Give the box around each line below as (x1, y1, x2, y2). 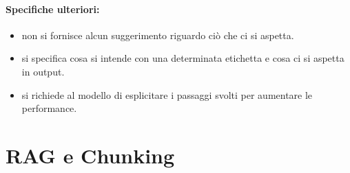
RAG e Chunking (6, 141, 175, 169)
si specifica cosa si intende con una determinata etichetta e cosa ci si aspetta (21, 51, 344, 65)
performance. (21, 101, 77, 115)
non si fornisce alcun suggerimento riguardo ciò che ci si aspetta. (21, 27, 294, 42)
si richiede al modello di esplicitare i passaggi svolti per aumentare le (21, 87, 313, 102)
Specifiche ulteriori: (6, 1, 100, 16)
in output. (21, 64, 65, 78)
